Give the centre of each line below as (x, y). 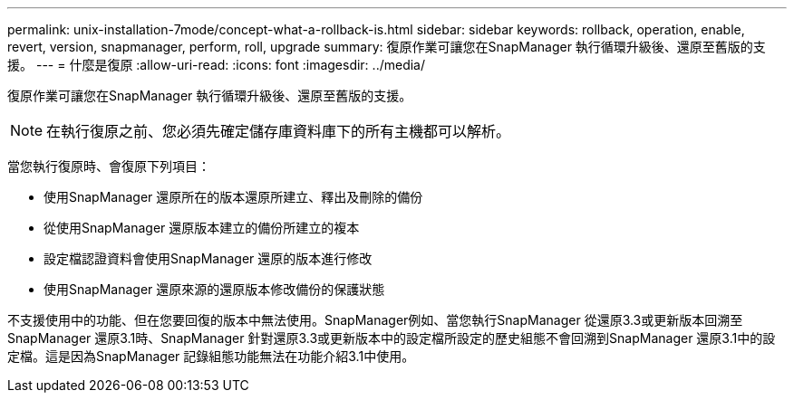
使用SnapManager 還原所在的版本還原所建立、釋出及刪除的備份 (233, 197)
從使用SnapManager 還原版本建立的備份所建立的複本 (202, 228)
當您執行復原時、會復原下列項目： (109, 166)
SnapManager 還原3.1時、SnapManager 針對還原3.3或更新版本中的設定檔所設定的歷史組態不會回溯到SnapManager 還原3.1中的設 (392, 338)
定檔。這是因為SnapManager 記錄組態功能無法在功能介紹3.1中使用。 (211, 356)
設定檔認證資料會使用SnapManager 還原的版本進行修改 (208, 258)
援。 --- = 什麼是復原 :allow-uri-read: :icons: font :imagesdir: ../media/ (217, 65)
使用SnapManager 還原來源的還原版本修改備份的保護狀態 (214, 289)
